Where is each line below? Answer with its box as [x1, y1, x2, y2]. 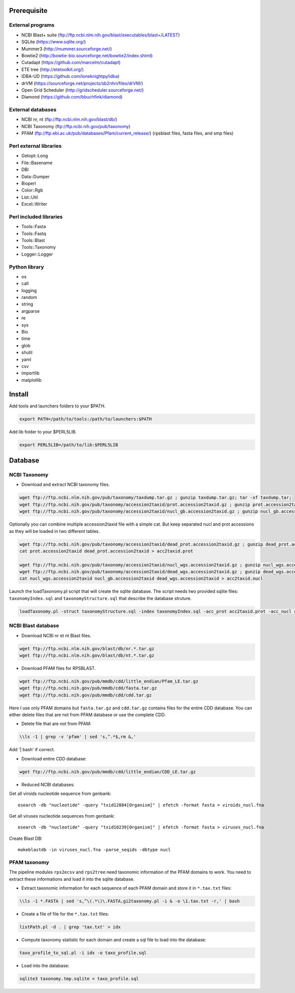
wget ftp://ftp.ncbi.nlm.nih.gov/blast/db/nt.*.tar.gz [19, 653, 154, 658]
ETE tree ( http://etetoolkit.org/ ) [21, 66, 84, 72]
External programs [9, 22, 55, 29]
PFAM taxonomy [9, 859, 49, 865]
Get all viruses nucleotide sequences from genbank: [9, 813, 115, 819]
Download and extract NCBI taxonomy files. [21, 482, 110, 488]
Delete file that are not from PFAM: [21, 721, 91, 727]
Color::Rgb [21, 187, 43, 193]
